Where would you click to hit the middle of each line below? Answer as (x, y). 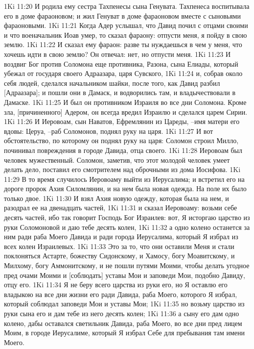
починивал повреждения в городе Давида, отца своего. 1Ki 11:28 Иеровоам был (123, 150)
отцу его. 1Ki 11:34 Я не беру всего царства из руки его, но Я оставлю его (116, 285)
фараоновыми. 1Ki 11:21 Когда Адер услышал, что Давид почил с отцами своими (126, 25)
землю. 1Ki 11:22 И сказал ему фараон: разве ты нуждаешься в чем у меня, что (123, 44)
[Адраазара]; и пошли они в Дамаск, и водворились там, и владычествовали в (120, 92)
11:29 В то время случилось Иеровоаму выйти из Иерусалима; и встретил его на (124, 179)
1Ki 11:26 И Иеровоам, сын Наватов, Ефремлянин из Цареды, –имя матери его (122, 121)
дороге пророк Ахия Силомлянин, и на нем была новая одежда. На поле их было (125, 188)
